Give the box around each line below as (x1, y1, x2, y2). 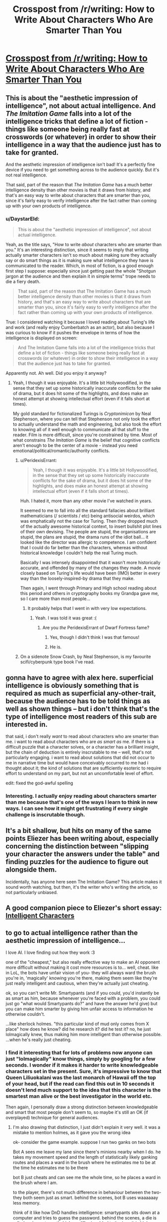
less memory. (12, 1200, 41, 1206)
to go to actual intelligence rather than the (5, 928, 138, 937)
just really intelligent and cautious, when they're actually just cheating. (5, 980, 149, 986)
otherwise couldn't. (5, 1011, 45, 1017)
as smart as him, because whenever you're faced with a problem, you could (5, 995, 161, 1001)
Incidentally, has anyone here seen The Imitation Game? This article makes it (5, 879, 162, 885)
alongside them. (5, 866, 57, 874)
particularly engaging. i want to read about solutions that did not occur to (5, 755, 155, 761)
